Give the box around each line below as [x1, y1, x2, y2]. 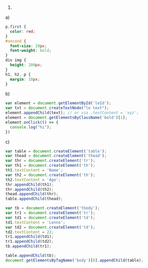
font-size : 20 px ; [10, 43, 47, 48]
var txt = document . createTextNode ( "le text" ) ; [5, 105, 109, 111]
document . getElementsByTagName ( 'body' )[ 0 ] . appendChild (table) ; [5, 258, 144, 263]
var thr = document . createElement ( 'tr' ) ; [5, 158, 96, 163]
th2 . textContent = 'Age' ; [5, 177, 61, 182]
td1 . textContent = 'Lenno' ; [5, 220, 66, 225]
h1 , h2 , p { [5, 72, 31, 77]
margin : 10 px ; [10, 76, 40, 82]
